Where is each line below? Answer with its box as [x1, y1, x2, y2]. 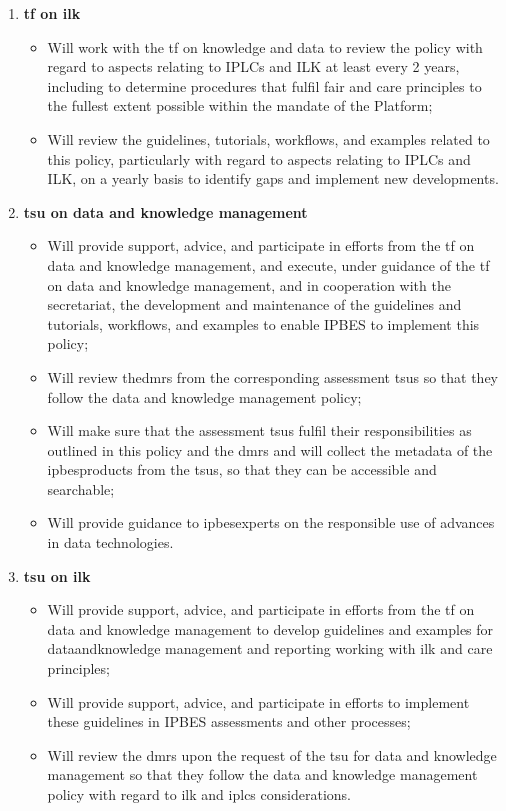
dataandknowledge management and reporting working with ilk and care [47, 638, 493, 659]
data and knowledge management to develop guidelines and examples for [47, 618, 494, 639]
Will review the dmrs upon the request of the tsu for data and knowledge [47, 744, 497, 765]
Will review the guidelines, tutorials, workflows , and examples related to [47, 128, 490, 149]
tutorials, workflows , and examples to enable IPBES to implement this [47, 313, 480, 334]
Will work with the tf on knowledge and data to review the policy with [47, 36, 483, 57]
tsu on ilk [23, 565, 91, 586]
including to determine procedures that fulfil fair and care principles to [47, 75, 482, 96]
